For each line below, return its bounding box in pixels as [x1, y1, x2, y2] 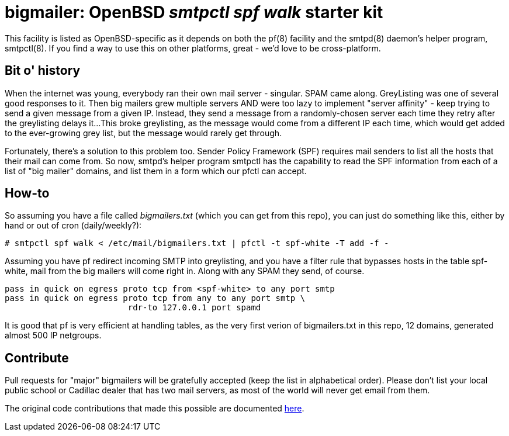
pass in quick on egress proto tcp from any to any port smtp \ [5, 293, 306, 303]
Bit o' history [5, 63, 81, 78]
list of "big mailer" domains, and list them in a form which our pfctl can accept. [5, 165, 307, 176]
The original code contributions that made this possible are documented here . [5, 403, 304, 414]
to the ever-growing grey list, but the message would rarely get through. [5, 127, 282, 138]
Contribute [5, 350, 69, 365]
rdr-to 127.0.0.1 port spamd [127, 303, 261, 313]
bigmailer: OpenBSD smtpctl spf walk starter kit [5, 2, 383, 22]
